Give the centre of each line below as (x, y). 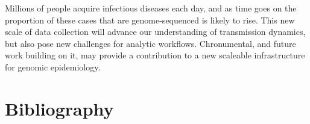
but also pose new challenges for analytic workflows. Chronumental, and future (150, 43)
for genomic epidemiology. (53, 67)
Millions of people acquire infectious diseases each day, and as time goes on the (151, 8)
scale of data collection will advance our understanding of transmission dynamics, (155, 32)
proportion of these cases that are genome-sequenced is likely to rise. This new (150, 20)
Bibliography (59, 108)
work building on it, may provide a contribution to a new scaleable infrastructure (155, 55)
